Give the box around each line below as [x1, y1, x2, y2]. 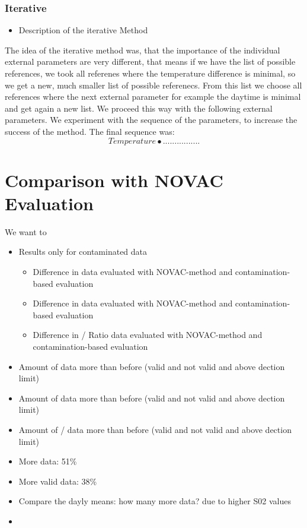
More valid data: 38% [18, 475, 97, 487]
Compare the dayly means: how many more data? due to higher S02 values [18, 495, 291, 507]
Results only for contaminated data [18, 245, 148, 258]
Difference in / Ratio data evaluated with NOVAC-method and [33, 328, 263, 341]
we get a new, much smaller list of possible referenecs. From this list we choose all [5, 78, 302, 91]
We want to [5, 225, 47, 238]
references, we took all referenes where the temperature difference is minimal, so [5, 67, 296, 79]
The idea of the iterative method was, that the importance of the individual [5, 43, 280, 56]
